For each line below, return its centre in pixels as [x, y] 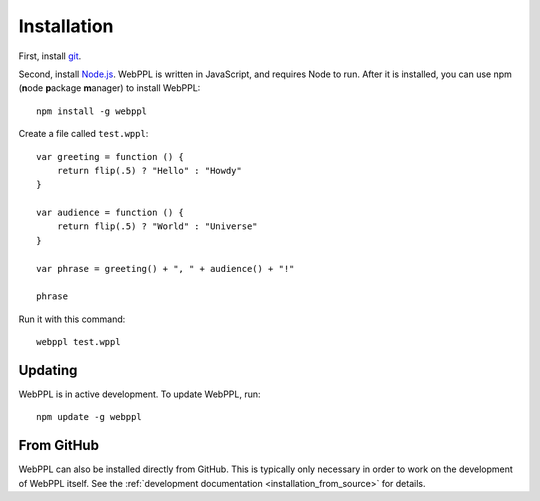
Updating [48, 370]
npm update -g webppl [89, 417]
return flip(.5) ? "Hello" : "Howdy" [149, 170]
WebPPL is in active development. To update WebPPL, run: [139, 394]
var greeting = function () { [110, 156]
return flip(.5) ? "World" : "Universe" [157, 226]
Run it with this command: [72, 319]
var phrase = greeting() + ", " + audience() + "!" [165, 268]
